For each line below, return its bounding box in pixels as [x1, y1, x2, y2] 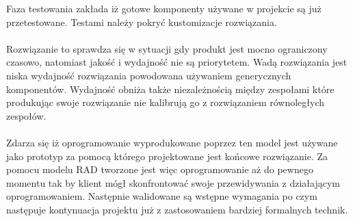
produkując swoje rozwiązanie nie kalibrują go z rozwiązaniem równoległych [6, 95, 325, 109]
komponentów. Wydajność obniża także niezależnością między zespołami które [6, 81, 335, 96]
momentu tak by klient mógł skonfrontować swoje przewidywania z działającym [6, 175, 340, 190]
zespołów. [6, 108, 47, 122]
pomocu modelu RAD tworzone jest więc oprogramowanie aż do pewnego [6, 162, 313, 177]
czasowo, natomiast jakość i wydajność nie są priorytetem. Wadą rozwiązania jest [6, 55, 348, 69]
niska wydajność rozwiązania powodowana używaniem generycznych [6, 68, 291, 82]
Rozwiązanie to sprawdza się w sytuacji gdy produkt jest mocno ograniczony [6, 41, 328, 55]
